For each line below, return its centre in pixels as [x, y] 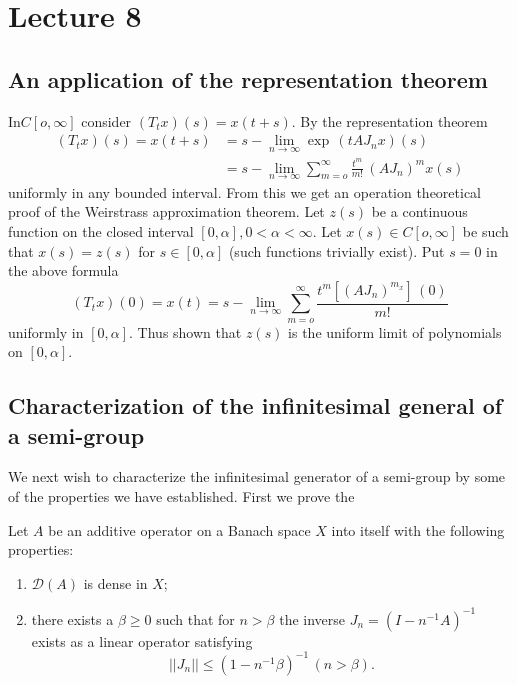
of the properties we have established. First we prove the [181, 495]
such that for [195, 618]
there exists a [72, 618]
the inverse [312, 618]
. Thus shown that [185, 331]
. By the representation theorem [389, 120]
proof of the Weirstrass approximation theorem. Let [166, 211]
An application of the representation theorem [248, 78]
